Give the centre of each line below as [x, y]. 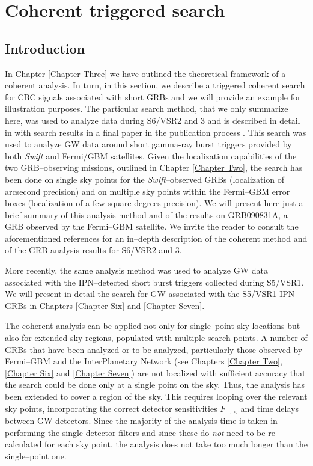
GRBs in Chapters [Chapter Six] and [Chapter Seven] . [105, 305]
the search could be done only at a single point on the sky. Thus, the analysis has [155, 385]
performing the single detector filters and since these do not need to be [135, 432]
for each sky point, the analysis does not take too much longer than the [176, 444]
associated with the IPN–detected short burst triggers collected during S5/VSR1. [154, 282]
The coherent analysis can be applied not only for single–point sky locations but [153, 326]
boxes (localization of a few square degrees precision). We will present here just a [154, 203]
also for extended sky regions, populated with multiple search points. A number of [156, 338]
